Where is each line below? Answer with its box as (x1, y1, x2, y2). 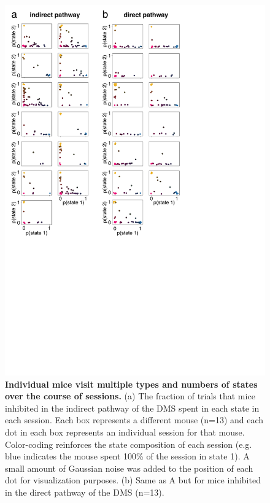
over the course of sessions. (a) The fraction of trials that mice (5, 390, 255, 402)
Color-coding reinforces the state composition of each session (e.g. (5, 437, 252, 450)
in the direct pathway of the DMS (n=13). (5, 486, 164, 499)
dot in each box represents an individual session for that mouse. (5, 426, 245, 439)
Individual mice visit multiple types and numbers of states (5, 377, 258, 390)
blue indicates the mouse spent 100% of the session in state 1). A (5, 450, 250, 463)
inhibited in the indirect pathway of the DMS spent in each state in (5, 401, 260, 414)
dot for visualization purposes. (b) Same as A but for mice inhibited (5, 474, 261, 486)
